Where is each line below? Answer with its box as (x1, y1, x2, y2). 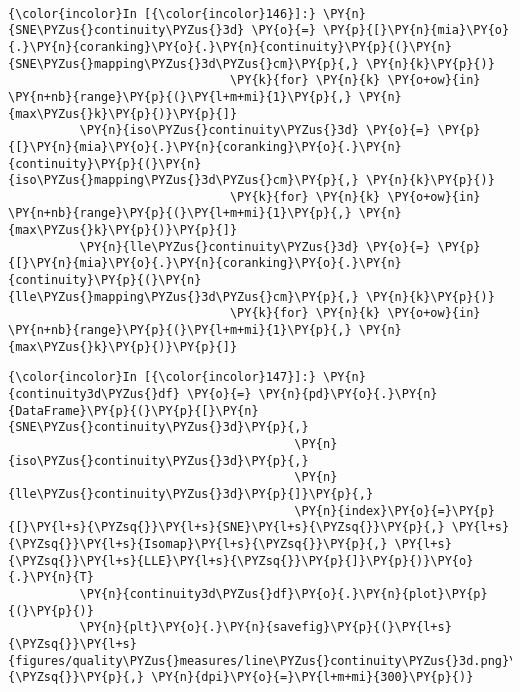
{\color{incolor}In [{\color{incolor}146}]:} (8, 6, 316, 21)
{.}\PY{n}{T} (8, 570, 94, 585)
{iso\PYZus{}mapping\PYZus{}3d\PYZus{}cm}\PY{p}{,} (8, 173, 359, 188)
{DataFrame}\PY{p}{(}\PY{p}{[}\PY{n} (8, 403, 259, 418)
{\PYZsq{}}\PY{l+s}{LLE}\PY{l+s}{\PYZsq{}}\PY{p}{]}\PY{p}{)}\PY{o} (8, 553, 474, 568)
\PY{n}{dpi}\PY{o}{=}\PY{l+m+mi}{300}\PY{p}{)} (151, 670, 474, 685)
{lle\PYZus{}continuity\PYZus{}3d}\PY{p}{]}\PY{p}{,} (8, 486, 374, 501)
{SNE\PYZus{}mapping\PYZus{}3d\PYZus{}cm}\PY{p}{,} (8, 56, 359, 71)
